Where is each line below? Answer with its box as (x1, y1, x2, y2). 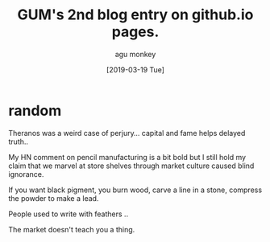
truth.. (8, 137, 29, 146)
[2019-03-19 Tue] (106, 64, 165, 74)
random (8, 101, 62, 120)
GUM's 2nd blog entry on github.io (17, 6, 254, 24)
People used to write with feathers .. (8, 209, 129, 219)
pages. (111, 23, 160, 41)
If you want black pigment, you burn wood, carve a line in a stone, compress (8, 185, 263, 195)
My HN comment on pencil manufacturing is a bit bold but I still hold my (8, 152, 247, 162)
